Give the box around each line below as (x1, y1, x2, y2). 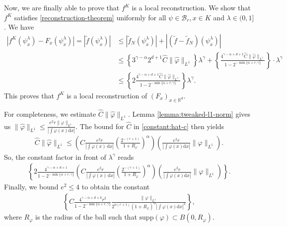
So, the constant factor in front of (4, 151, 106, 162)
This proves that (4, 90, 54, 100)
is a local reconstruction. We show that (132, 2, 251, 12)
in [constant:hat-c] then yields (133, 121, 224, 131)
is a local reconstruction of (67, 90, 147, 100)
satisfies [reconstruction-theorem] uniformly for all (14, 12, 166, 22)
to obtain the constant (81, 182, 150, 192)
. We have (4, 22, 34, 32)
